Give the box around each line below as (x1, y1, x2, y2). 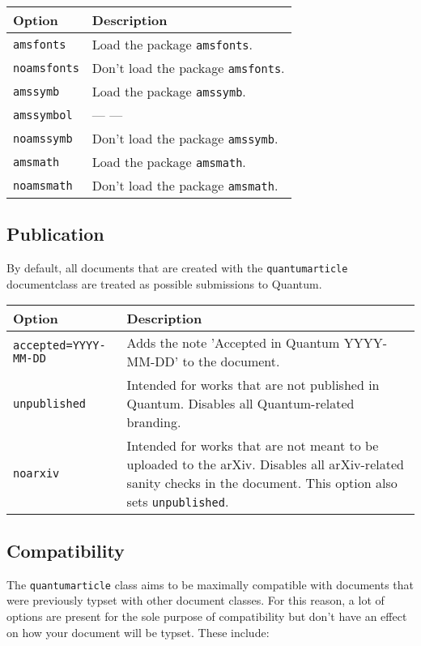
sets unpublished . (126, 492, 229, 511)
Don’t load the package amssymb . (91, 129, 279, 148)
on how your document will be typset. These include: (6, 623, 270, 640)
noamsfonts (13, 61, 79, 75)
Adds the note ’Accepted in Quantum (126, 333, 340, 353)
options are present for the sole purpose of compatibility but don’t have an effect (6, 607, 407, 624)
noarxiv (13, 467, 60, 481)
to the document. (182, 352, 280, 371)
